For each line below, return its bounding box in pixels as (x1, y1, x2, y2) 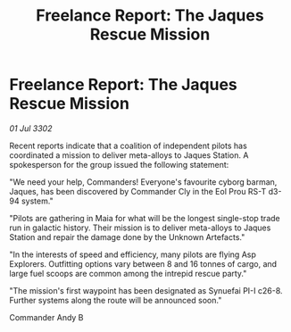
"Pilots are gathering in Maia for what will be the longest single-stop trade (9, 212, 280, 223)
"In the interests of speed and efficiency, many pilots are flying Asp (9, 249, 256, 260)
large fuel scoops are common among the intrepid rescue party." (9, 268, 247, 278)
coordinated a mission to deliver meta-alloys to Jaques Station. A (9, 149, 249, 161)
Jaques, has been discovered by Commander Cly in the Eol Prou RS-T (9, 186, 267, 196)
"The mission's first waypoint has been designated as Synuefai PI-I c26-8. (9, 285, 283, 295)
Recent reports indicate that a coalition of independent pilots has (9, 140, 247, 151)
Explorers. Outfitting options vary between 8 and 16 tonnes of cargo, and (9, 258, 278, 269)
